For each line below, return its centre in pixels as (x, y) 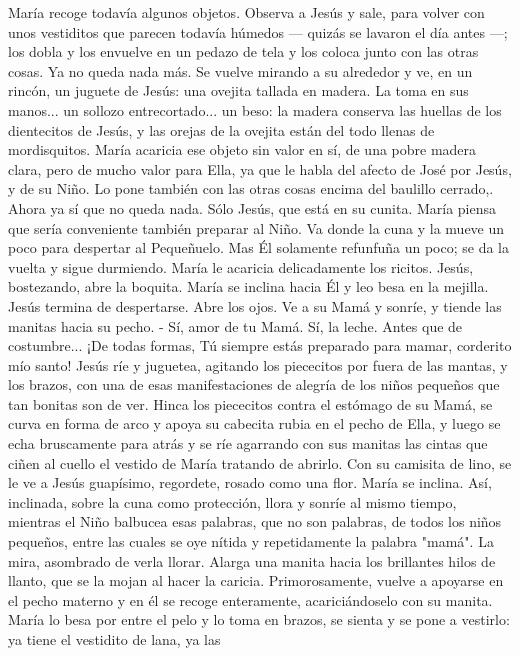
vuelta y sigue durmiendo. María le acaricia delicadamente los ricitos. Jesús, (241, 266)
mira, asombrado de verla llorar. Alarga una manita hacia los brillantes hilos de (252, 560)
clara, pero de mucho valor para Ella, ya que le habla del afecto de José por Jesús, (260, 168)
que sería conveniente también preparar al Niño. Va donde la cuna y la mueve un (256, 227)
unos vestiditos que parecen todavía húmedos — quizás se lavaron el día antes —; (258, 31)
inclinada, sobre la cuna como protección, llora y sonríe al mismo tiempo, (232, 501)
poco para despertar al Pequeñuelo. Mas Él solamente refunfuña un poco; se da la (258, 247)
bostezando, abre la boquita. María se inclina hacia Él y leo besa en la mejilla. (248, 286)
